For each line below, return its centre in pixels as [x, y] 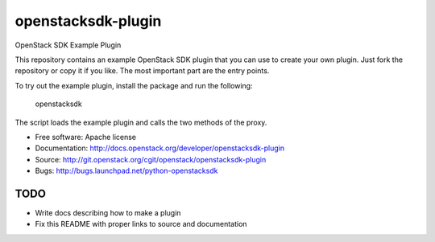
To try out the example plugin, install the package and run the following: [134, 85]
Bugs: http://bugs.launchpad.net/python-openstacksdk [126, 171]
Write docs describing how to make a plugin [108, 212]
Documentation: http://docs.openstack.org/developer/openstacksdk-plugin [160, 148]
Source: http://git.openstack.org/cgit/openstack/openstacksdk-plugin [151, 159]
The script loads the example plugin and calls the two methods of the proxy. [141, 122]
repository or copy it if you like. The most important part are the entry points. [142, 71]
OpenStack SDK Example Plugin [68, 45]
